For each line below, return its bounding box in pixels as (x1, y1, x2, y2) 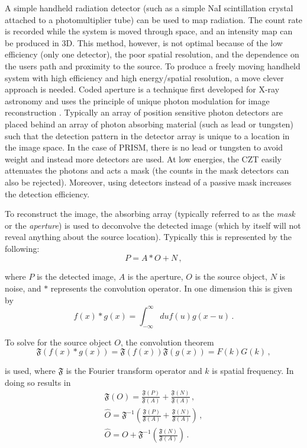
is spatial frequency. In (212, 364, 294, 377)
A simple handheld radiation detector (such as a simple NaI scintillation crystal (5, 2, 293, 14)
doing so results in (5, 376, 71, 388)
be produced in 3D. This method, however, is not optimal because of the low (5, 36, 283, 49)
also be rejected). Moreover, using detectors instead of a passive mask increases (5, 175, 292, 188)
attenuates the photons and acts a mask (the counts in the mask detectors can (5, 164, 289, 177)
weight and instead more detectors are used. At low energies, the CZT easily (5, 152, 282, 165)
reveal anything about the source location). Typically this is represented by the (5, 231, 292, 243)
